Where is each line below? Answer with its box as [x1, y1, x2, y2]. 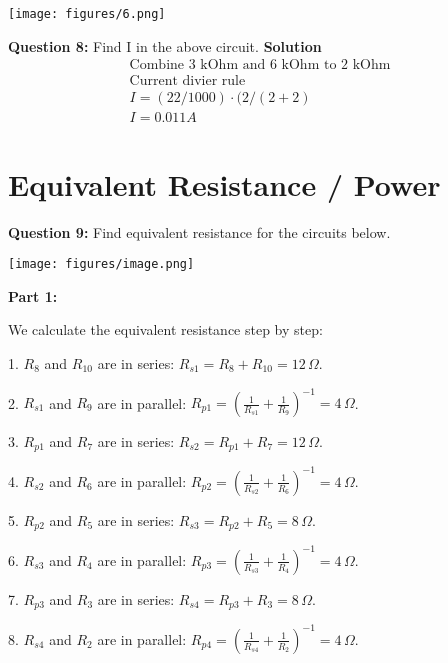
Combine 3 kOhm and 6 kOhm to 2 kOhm [129, 58, 391, 73]
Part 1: [8, 285, 58, 306]
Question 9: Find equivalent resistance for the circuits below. [8, 221, 391, 242]
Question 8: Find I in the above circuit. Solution [8, 35, 322, 56]
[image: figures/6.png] [8, 7, 166, 21]
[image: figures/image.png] [8, 257, 195, 272]
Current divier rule [129, 74, 246, 89]
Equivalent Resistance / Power [8, 163, 441, 204]
